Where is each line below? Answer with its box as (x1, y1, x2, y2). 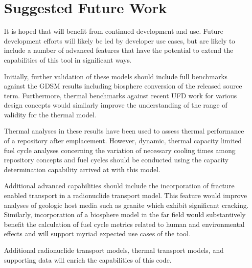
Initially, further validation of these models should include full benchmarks (4, 71, 228, 81)
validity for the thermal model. (4, 109, 96, 119)
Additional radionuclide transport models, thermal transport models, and (4, 245, 224, 255)
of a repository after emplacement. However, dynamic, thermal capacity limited (4, 135, 242, 146)
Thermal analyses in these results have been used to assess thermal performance (4, 126, 244, 136)
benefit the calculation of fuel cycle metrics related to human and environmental (4, 219, 245, 229)
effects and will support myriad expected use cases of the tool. (4, 228, 190, 239)
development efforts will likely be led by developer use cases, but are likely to (4, 35, 235, 45)
